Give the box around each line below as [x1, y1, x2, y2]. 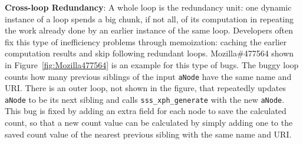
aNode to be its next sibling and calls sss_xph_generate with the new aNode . [5, 93, 285, 105]
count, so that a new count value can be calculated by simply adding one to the [5, 116, 293, 129]
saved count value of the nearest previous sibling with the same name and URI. [5, 128, 292, 140]
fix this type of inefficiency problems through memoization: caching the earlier [5, 35, 287, 48]
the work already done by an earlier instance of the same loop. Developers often [5, 24, 294, 36]
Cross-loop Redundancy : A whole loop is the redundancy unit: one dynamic [5, 1, 292, 13]
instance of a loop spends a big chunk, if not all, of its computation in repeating [5, 12, 294, 25]
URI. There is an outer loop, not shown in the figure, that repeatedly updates [5, 82, 286, 94]
